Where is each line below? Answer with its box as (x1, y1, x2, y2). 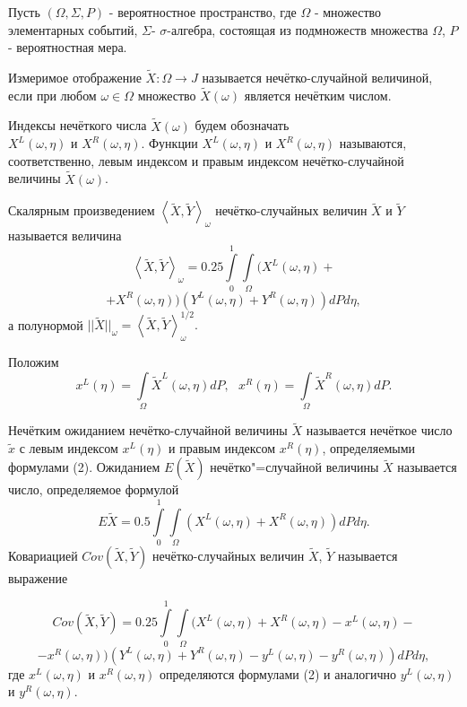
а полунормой (8, 315, 83, 334)
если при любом (8, 85, 97, 104)
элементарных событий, (8, 20, 138, 39)
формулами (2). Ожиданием (8, 458, 160, 476)
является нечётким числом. (244, 85, 392, 104)
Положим (8, 353, 59, 371)
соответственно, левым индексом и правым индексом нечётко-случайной (8, 151, 404, 170)
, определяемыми (322, 438, 416, 457)
